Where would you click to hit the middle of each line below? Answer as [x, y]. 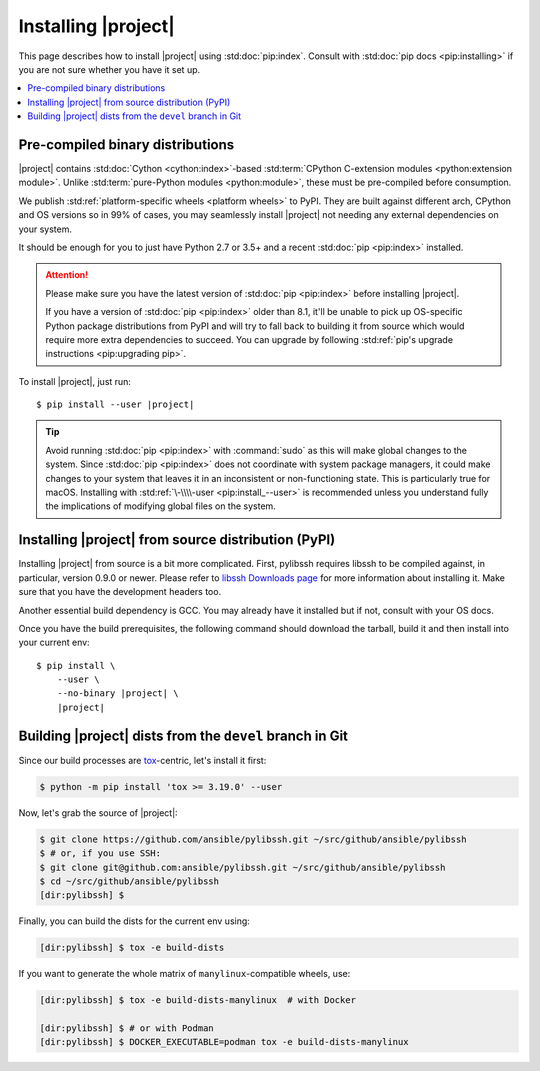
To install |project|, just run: [75, 381]
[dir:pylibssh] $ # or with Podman [126, 1028]
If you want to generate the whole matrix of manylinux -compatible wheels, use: [184, 974]
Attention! [67, 275]
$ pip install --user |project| [115, 404]
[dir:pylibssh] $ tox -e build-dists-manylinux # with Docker [198, 1000]
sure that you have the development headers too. [120, 592]
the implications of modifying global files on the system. [161, 506]
